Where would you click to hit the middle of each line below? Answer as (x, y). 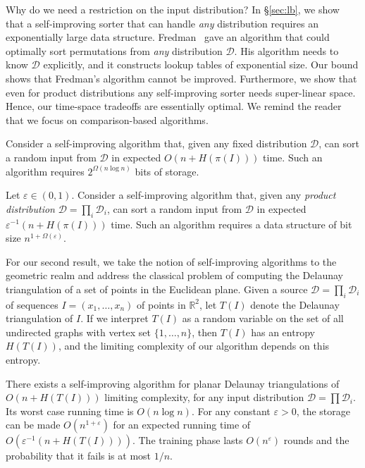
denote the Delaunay (295, 304)
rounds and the (316, 440)
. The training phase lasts (187, 440)
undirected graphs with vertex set (78, 332)
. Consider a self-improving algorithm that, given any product (204, 195)
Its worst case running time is (70, 411)
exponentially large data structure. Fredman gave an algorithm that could (168, 37)
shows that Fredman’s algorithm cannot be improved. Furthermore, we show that (181, 78)
